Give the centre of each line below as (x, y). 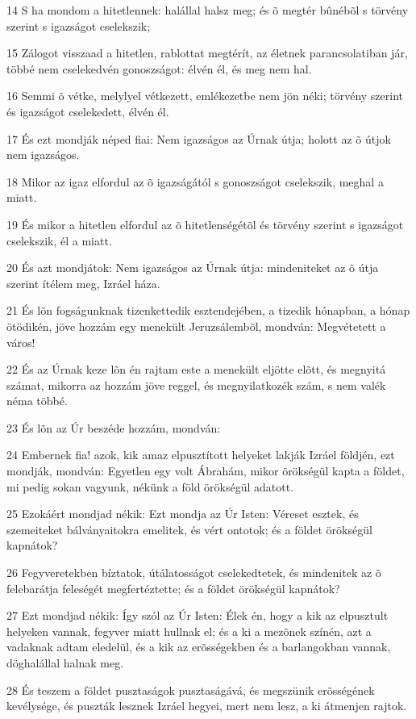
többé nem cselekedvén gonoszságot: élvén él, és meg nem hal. (159, 68)
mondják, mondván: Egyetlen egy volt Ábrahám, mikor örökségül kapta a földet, (206, 471)
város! (21, 342)
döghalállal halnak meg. (65, 663)
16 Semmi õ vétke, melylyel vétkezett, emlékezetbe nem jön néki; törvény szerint (205, 96)
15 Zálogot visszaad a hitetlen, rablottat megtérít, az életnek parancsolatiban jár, (207, 53)
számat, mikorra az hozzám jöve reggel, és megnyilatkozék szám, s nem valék (196, 385)
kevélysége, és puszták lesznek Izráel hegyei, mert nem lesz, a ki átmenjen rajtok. (207, 706)
